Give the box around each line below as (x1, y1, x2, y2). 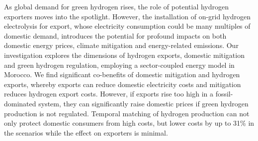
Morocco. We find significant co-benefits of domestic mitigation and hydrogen (4, 69, 240, 80)
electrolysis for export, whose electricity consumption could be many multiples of (4, 21, 251, 31)
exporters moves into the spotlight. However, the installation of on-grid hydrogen (4, 11, 251, 21)
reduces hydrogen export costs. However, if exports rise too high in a (4, 89, 213, 99)
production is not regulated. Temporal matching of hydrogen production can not (4, 108, 250, 118)
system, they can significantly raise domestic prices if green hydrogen (38, 98, 249, 108)
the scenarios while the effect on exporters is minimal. (4, 127, 168, 138)
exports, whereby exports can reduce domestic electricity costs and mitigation (4, 79, 241, 89)
